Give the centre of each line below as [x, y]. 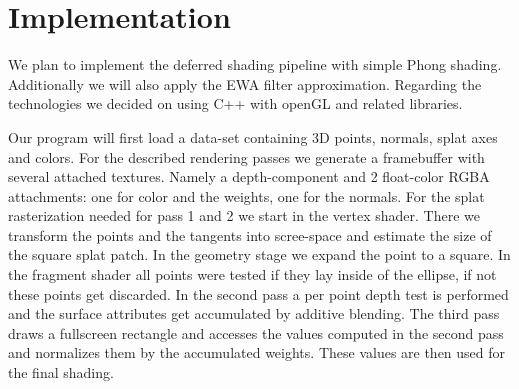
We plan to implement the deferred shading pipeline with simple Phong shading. [255, 64]
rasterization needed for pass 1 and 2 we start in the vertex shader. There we [244, 215]
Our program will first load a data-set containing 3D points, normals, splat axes [253, 136]
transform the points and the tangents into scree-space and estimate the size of [250, 234]
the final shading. [61, 372]
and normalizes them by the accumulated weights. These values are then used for [257, 352]
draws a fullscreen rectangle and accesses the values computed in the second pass [256, 332]
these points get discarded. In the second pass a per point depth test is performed [258, 293]
